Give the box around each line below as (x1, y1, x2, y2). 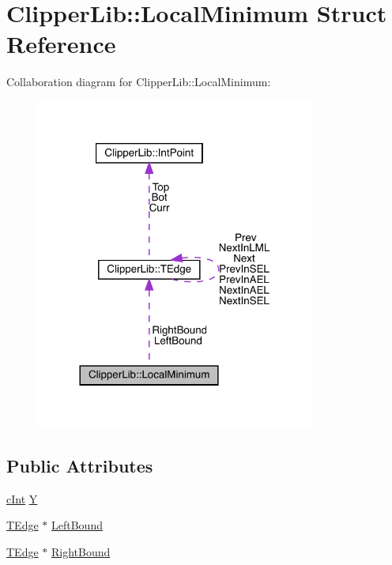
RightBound (51, 544, 111, 560)
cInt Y (6, 490, 38, 507)
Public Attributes (6, 454, 153, 478)
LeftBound (51, 517, 103, 533)
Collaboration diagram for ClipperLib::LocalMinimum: (6, 73, 271, 90)
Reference (6, 28, 116, 60)
